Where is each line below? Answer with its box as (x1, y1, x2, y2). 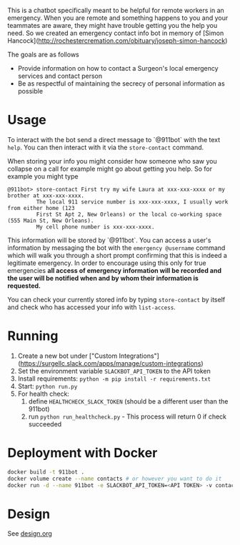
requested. (7, 281, 41, 290)
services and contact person (17, 71, 102, 80)
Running (7, 328, 59, 344)
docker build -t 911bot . (7, 468, 84, 476)
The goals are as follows (7, 50, 80, 59)
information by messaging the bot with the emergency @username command (7, 243, 226, 252)
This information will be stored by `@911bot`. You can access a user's (7, 236, 211, 244)
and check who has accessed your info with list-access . (7, 303, 176, 311)
